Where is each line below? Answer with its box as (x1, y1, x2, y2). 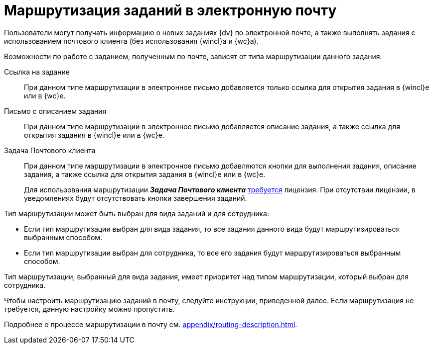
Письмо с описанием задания (4, 106, 107, 115)
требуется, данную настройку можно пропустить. (4, 304, 175, 313)
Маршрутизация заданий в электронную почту (4, 2, 337, 19)
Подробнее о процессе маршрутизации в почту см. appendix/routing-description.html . (4, 320, 297, 329)
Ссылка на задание (4, 67, 70, 76)
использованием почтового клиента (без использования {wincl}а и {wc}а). (4, 36, 259, 45)
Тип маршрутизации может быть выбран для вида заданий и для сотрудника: (4, 209, 270, 218)
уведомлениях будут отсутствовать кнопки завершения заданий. (24, 193, 247, 202)
